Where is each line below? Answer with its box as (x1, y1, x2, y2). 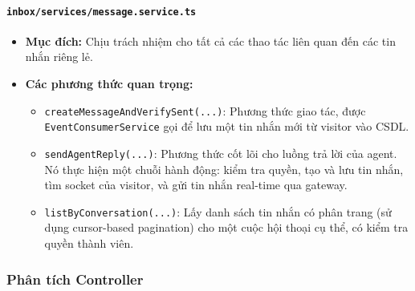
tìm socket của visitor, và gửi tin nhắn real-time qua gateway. (44, 176, 348, 193)
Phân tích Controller (6, 269, 144, 289)
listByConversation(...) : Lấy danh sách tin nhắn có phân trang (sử (44, 203, 392, 220)
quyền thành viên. (44, 235, 134, 252)
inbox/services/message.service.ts (6, 6, 197, 18)
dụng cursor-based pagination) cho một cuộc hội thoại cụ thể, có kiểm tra (44, 219, 409, 236)
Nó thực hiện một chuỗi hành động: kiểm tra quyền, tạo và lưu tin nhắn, (44, 160, 404, 177)
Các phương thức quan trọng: (25, 75, 193, 92)
